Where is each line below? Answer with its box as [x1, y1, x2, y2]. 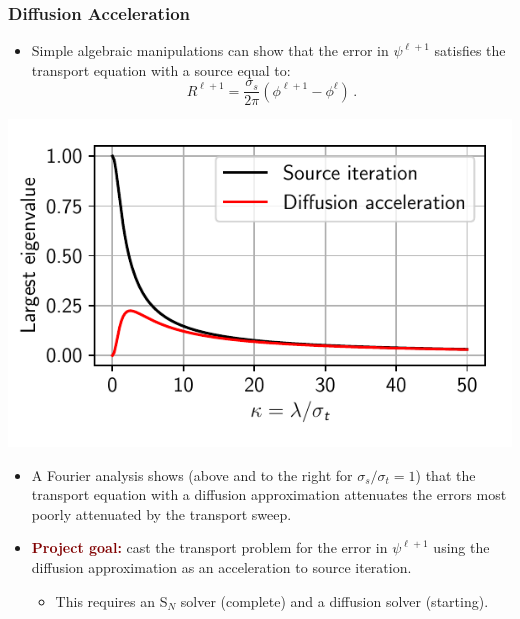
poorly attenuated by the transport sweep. [31, 503, 292, 524]
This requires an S [55, 590, 168, 611]
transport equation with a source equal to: [31, 59, 291, 80]
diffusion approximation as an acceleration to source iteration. [31, 557, 412, 578]
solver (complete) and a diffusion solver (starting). [180, 590, 489, 611]
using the [433, 537, 490, 558]
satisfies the [434, 40, 506, 61]
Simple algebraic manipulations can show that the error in [31, 40, 389, 61]
